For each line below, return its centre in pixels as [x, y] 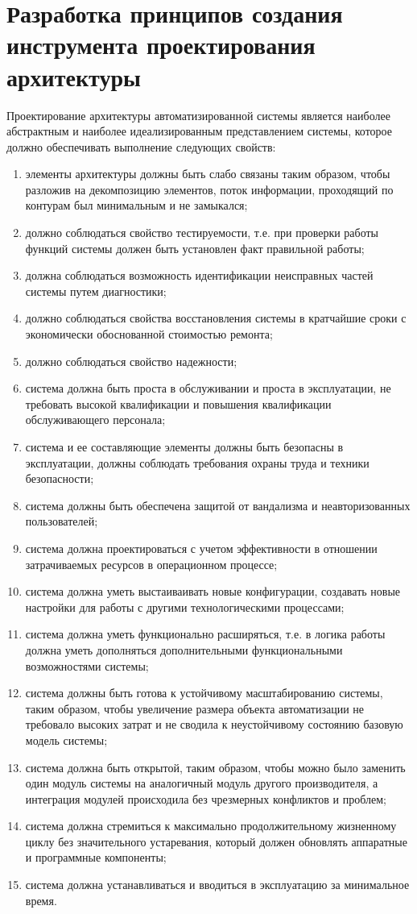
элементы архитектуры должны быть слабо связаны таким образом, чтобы [208, 174]
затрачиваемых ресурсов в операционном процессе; [151, 564]
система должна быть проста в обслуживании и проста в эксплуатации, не [208, 388]
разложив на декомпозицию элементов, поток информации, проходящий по [209, 189]
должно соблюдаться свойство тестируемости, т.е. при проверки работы [202, 233]
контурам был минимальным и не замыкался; [136, 205]
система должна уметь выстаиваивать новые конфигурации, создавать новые [213, 591]
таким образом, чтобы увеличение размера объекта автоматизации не [195, 708]
